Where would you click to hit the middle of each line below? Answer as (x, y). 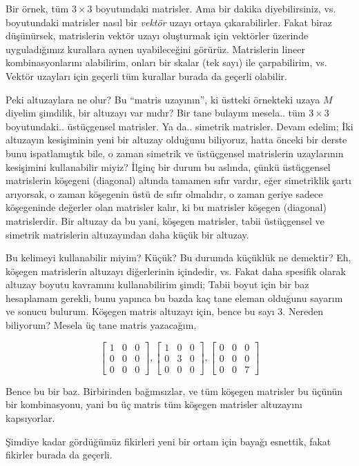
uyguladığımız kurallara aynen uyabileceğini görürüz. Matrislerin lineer (156, 49)
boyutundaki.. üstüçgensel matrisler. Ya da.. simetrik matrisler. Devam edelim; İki (179, 126)
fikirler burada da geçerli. (59, 455)
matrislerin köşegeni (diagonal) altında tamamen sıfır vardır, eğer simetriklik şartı (178, 180)
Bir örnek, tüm (37, 8)
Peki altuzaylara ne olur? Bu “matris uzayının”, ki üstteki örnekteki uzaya (163, 99)
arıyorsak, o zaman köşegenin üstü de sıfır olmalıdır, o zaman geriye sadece (164, 193)
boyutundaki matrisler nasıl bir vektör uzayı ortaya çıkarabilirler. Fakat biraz (169, 22)
